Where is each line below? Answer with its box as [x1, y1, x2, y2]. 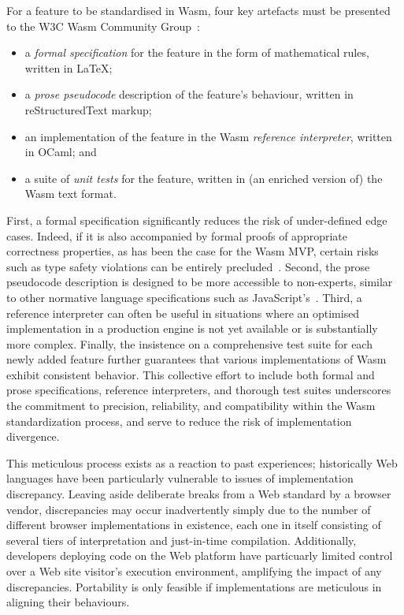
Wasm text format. [24, 185, 117, 202]
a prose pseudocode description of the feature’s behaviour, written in [24, 86, 354, 102]
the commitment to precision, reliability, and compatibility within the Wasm [6, 397, 376, 414]
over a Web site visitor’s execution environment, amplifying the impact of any [6, 563, 382, 579]
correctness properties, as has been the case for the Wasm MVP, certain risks [6, 243, 379, 259]
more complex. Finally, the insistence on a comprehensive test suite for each [6, 335, 372, 352]
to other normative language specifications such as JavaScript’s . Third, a [6, 289, 362, 305]
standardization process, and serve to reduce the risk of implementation [6, 412, 352, 429]
